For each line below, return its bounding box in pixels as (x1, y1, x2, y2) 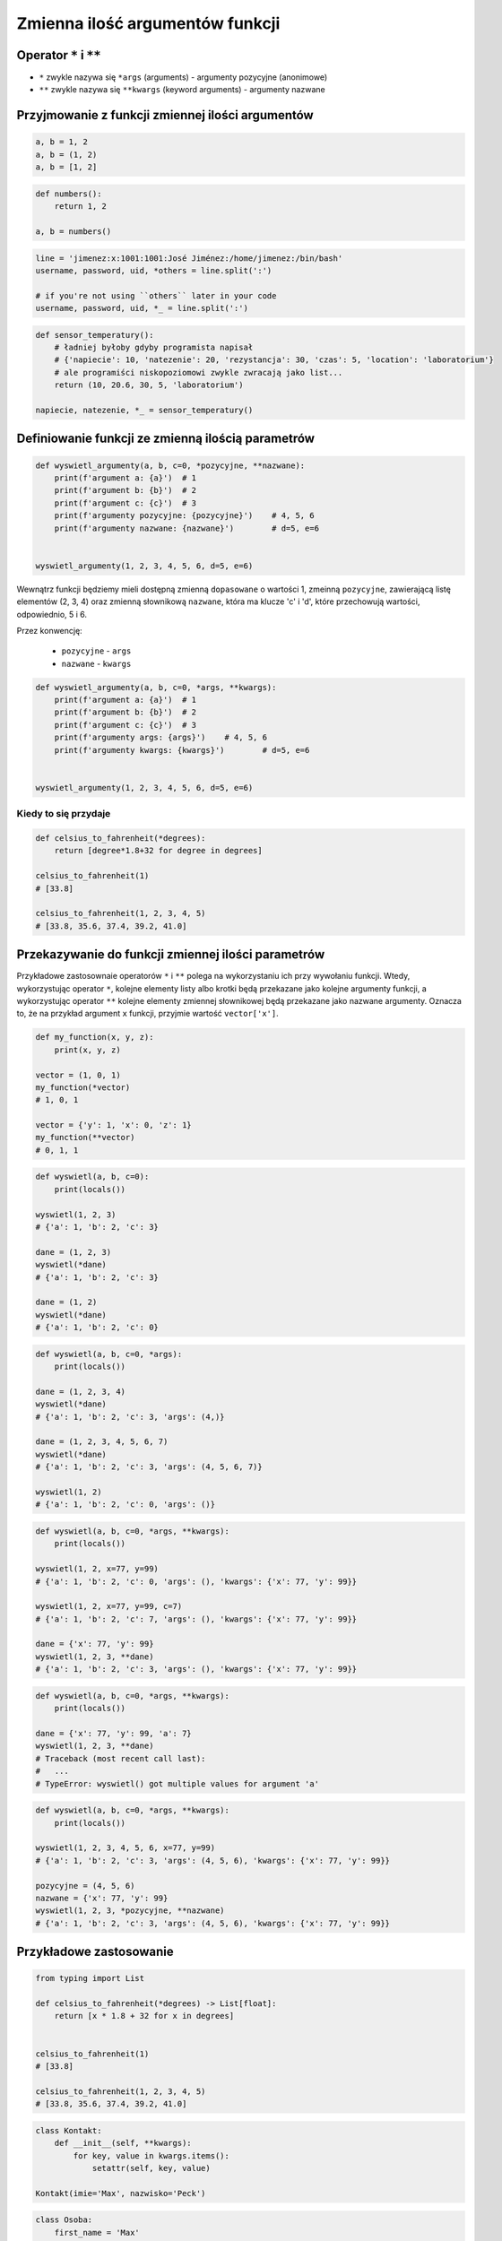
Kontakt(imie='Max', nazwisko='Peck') (35, 2188, 206, 2198)
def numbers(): (35, 188, 102, 199)
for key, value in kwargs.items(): (73, 2150, 230, 2160)
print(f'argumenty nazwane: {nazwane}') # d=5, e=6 (54, 523, 320, 533)
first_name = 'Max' (54, 2228, 141, 2237)
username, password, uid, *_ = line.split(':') (35, 303, 248, 314)
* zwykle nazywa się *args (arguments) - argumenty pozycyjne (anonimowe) (39, 72, 328, 82)
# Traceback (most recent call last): (35, 1753, 206, 1763)
